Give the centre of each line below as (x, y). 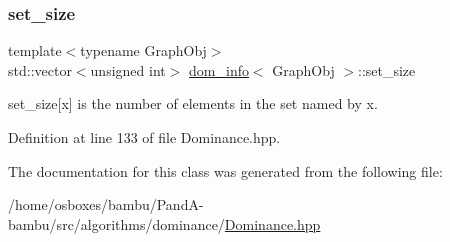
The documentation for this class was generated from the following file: (225, 170)
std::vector (40, 69)
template (35, 50)
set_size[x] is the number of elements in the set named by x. (193, 103)
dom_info (219, 69)
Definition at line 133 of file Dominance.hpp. (144, 137)
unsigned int (128, 69)
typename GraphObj (143, 50)
